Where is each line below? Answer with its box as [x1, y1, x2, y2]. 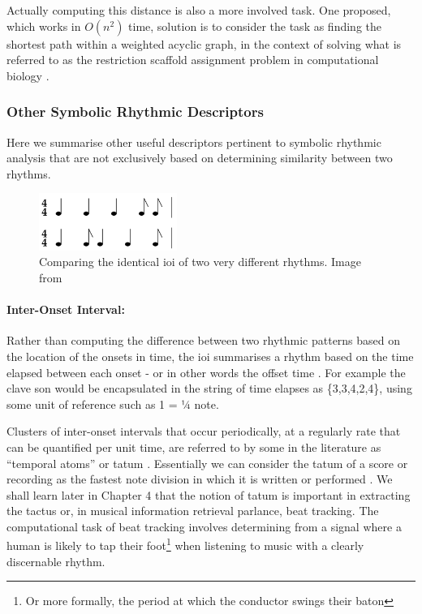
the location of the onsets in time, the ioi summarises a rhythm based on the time [6, 347, 414, 364]
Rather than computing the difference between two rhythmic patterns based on [6, 332, 401, 349]
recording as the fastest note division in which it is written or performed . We [6, 470, 393, 487]
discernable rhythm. [6, 552, 105, 569]
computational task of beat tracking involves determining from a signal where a [6, 517, 402, 535]
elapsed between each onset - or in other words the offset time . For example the [6, 363, 406, 380]
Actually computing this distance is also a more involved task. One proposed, [6, 2, 391, 18]
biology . [6, 67, 50, 84]
